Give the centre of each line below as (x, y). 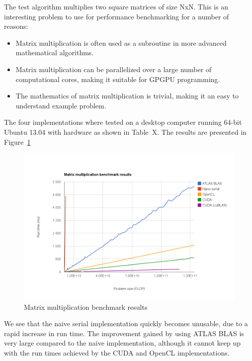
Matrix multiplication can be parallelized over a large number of (114, 69)
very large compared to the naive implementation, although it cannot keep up (123, 343)
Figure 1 (17, 141)
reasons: (16, 26)
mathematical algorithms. (55, 52)
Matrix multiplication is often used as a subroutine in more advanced (121, 43)
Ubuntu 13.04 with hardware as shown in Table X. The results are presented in (125, 132)
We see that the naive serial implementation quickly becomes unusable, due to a (126, 323)
